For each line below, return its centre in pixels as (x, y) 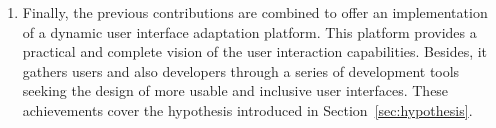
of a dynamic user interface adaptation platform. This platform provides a (249, 31)
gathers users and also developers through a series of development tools (241, 70)
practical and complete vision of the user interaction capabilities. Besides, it (255, 51)
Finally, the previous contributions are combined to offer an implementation (255, 12)
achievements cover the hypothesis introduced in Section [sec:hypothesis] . (247, 109)
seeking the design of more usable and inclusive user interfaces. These (235, 90)
